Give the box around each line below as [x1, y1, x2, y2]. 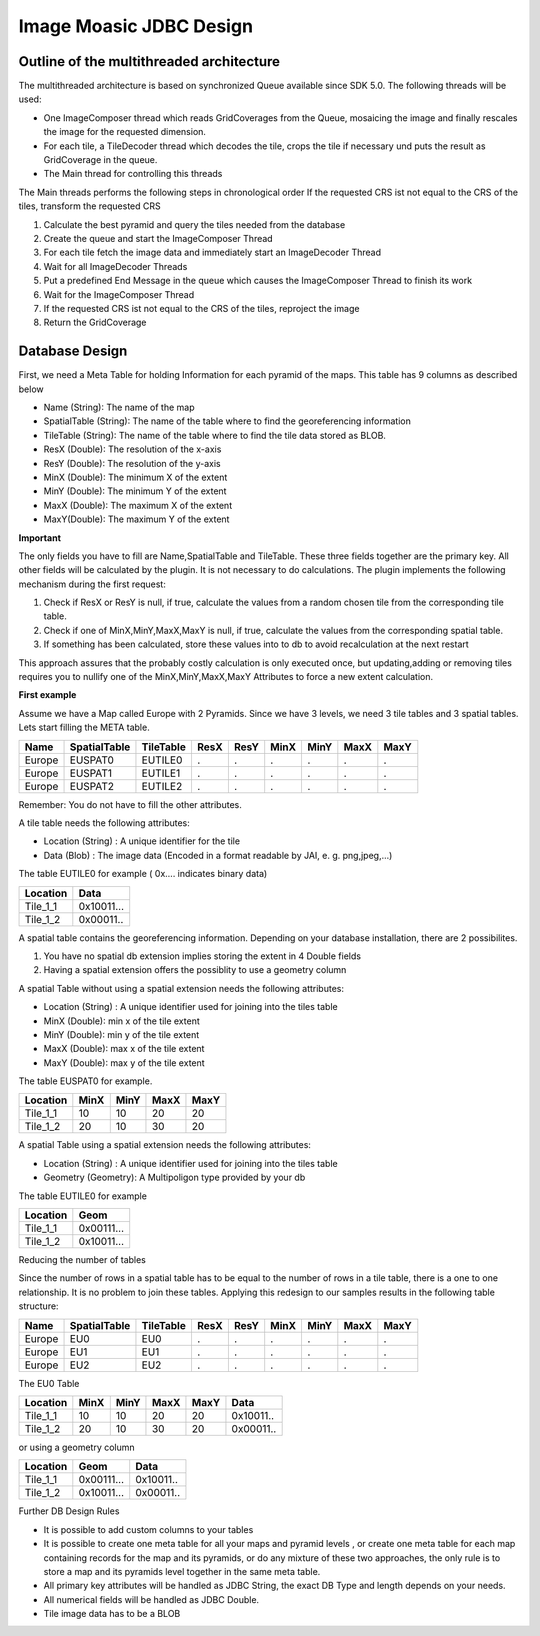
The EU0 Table [18, 1377, 80, 1389]
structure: [18, 1300, 59, 1312]
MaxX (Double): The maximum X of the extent [43, 499, 233, 511]
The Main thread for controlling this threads [43, 168, 223, 180]
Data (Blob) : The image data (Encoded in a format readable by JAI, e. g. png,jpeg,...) [43, 849, 393, 861]
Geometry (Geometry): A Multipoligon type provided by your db [43, 1171, 306, 1184]
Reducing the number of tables [18, 1254, 147, 1266]
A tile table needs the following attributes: [18, 816, 190, 829]
